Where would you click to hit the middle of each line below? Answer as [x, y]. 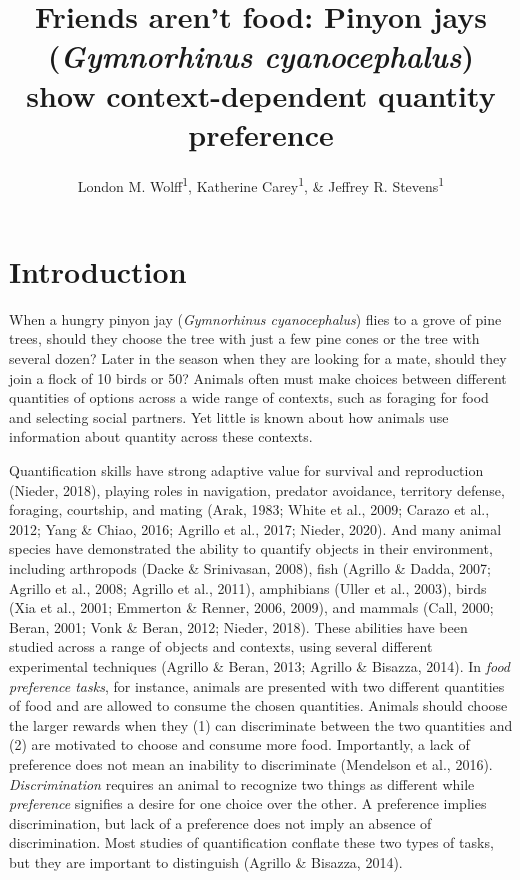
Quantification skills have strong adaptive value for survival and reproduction [246, 470]
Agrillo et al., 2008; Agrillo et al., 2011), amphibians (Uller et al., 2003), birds [248, 587]
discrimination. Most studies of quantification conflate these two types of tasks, [251, 842]
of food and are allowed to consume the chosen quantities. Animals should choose [258, 705]
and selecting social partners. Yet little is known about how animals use [229, 416]
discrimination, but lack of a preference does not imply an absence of [220, 822]
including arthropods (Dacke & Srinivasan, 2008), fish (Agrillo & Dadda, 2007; [250, 568]
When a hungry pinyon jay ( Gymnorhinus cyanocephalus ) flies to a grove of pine [255, 318]
